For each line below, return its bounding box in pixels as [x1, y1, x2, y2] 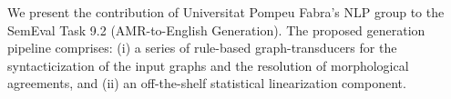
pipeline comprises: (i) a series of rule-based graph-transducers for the [7, 38, 397, 57]
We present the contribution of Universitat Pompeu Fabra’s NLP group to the [7, 3, 445, 21]
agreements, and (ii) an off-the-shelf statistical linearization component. [7, 74, 406, 93]
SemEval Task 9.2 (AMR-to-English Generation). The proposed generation [7, 20, 425, 39]
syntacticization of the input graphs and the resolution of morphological [7, 55, 409, 74]
